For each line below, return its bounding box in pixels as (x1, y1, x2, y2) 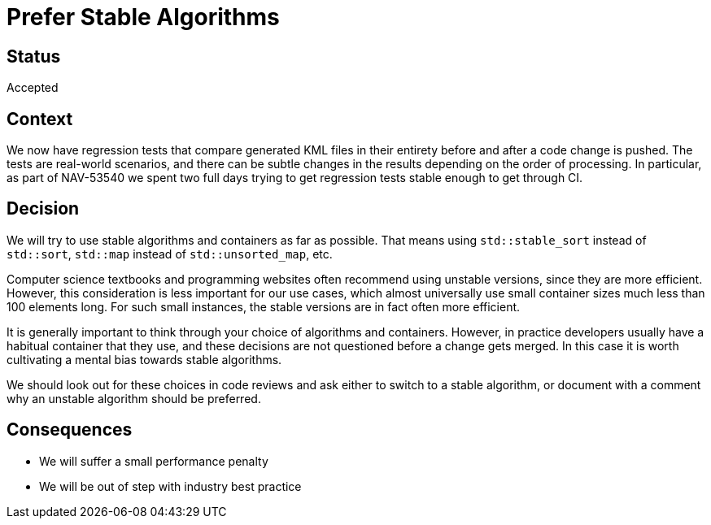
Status (7, 46, 61, 67)
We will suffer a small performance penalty (39, 453, 268, 468)
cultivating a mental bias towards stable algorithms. (7, 352, 282, 367)
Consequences (7, 419, 133, 440)
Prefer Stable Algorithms (7, 3, 280, 31)
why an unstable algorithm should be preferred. (7, 391, 261, 406)
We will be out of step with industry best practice (39, 479, 302, 493)
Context (7, 108, 73, 129)
